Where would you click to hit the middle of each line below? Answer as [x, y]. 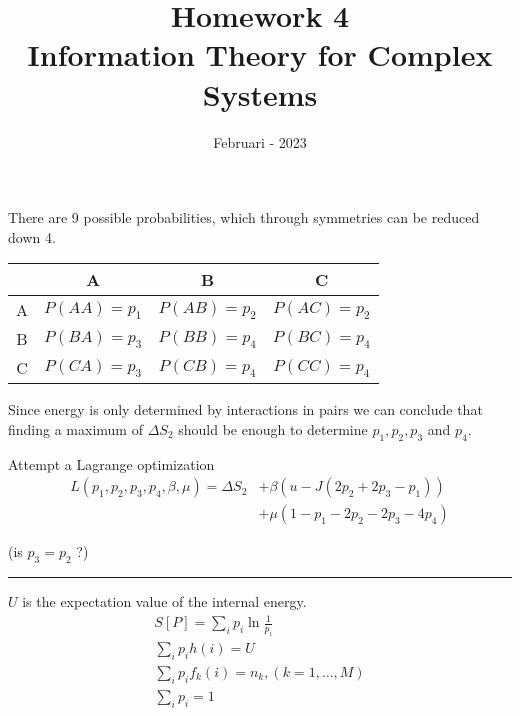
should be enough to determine [273, 428]
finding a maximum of [75, 428]
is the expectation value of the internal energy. [164, 601]
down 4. [32, 236]
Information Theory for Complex [260, 54]
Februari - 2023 [260, 141]
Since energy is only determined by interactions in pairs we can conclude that [245, 409]
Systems [260, 93]
